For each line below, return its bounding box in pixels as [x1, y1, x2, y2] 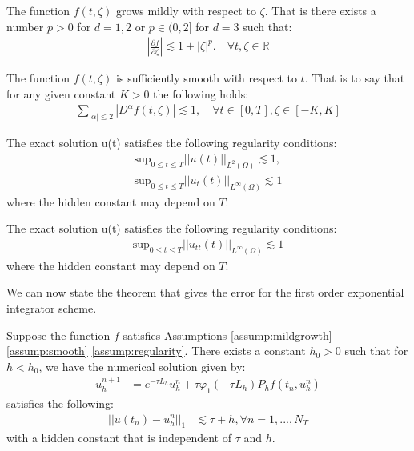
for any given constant [6, 85, 116, 102]
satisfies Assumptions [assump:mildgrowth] [123, 326, 332, 343]
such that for [344, 342, 408, 359]
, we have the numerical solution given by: [38, 357, 246, 374]
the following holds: [153, 85, 249, 102]
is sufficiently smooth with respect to [116, 70, 297, 86]
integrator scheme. [6, 299, 97, 316]
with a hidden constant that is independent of [6, 429, 231, 446]
